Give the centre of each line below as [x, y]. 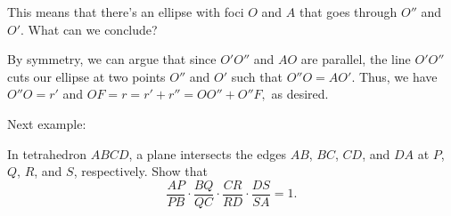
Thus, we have [398, 76]
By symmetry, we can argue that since [112, 59]
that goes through [348, 12]
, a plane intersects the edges [207, 153]
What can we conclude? [93, 29]
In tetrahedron [47, 153]
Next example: [47, 123]
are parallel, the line [356, 59]
